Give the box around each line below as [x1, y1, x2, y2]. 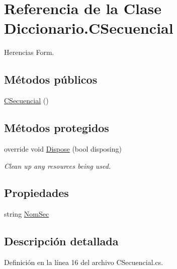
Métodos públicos [4, 72, 98, 87]
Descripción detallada [4, 233, 119, 249]
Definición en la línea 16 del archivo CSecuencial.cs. [4, 257, 163, 267]
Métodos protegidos [4, 120, 109, 136]
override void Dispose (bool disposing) [4, 143, 122, 154]
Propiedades [4, 185, 69, 200]
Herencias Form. [4, 47, 54, 57]
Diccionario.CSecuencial [4, 18, 173, 38]
